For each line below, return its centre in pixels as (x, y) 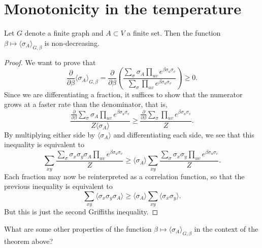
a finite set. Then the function (174, 33)
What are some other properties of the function (78, 228)
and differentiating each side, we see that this (184, 134)
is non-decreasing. (72, 43)
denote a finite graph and (64, 33)
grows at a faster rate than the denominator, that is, (86, 104)
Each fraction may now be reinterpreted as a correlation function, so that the (124, 176)
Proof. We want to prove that (50, 62)
